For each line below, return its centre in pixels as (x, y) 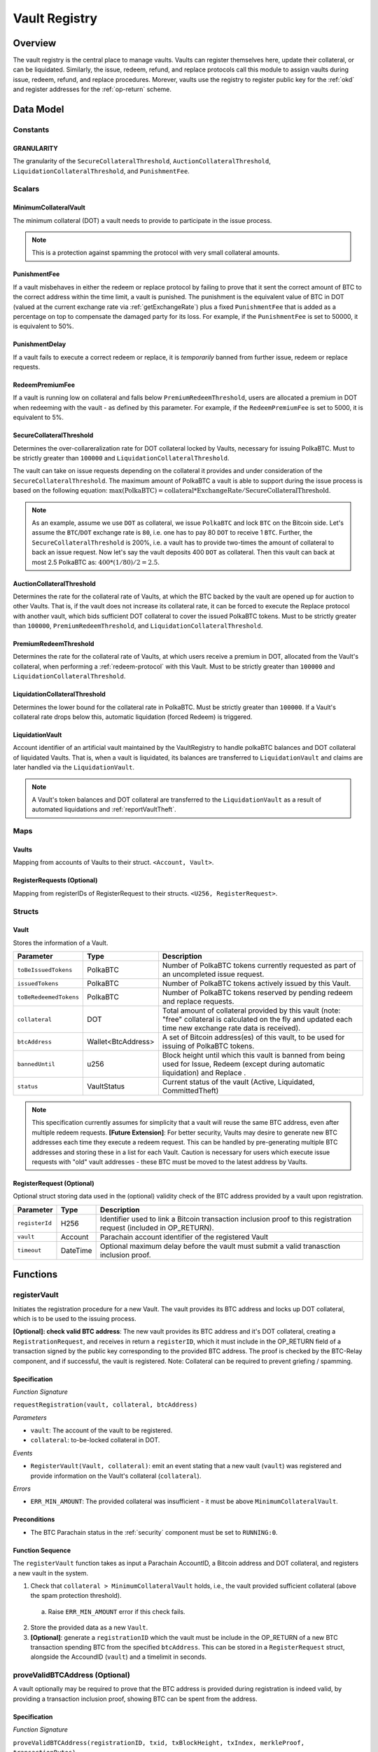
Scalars (26, 189)
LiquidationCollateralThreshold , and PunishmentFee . (101, 171)
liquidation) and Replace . (204, 1073)
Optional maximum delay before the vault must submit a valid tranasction (220, 1246)
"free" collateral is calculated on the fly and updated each (257, 1020)
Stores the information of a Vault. (61, 943)
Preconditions (34, 1519)
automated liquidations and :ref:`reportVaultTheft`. (104, 809)
